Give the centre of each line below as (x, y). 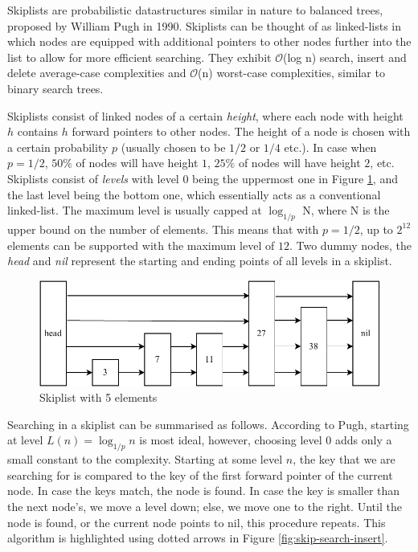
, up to (376, 229)
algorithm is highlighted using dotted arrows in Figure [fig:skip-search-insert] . (198, 538)
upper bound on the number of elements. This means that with (163, 229)
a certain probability (58, 147)
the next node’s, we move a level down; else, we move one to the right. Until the (205, 507)
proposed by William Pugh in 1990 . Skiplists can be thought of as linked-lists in (204, 25)
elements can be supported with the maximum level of (141, 245)
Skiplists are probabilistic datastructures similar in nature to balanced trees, (195, 10)
